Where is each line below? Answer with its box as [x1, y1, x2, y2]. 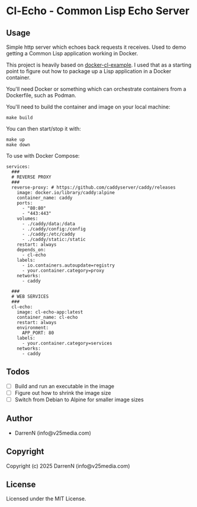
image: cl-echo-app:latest [17, 309, 83, 315]
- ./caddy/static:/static [21, 236, 86, 242]
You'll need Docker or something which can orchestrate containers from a [6, 85, 186, 93]
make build [6, 115, 33, 121]
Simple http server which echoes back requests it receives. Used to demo [6, 43, 186, 50]
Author [6, 414, 33, 424]
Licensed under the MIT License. [6, 495, 86, 502]
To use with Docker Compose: [6, 153, 80, 159]
